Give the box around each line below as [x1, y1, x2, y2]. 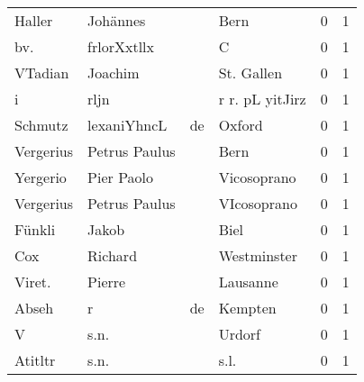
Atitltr [14, 350, 56, 370]
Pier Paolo [87, 167, 154, 187]
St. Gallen [218, 62, 283, 83]
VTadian [14, 62, 69, 83]
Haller [14, 10, 53, 31]
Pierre [87, 271, 126, 292]
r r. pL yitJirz [218, 88, 306, 109]
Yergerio [14, 167, 67, 187]
